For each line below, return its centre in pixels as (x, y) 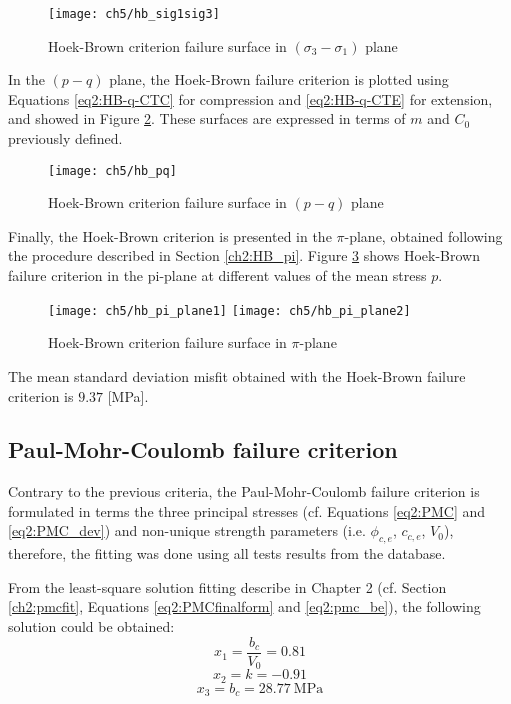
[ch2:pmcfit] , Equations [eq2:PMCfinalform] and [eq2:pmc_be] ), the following (244, 606)
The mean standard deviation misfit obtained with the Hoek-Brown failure (237, 375)
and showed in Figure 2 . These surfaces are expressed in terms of (207, 118)
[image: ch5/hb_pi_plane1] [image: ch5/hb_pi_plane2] (229, 310)
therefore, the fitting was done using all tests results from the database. (227, 553)
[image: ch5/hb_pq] (112, 170)
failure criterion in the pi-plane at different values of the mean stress (217, 275)
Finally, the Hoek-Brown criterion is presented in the (170, 235)
